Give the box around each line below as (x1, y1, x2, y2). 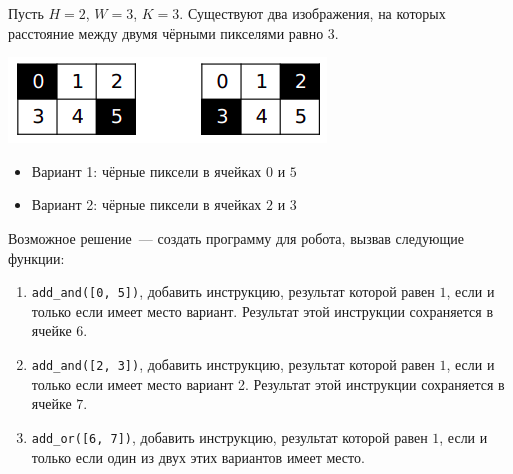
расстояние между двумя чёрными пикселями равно (8, 22, 324, 43)
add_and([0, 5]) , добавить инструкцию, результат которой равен (31, 281, 435, 302)
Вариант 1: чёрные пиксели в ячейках (31, 160, 262, 181)
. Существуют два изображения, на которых (179, 3, 446, 23)
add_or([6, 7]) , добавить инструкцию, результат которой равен (31, 426, 428, 447)
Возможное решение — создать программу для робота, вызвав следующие (8, 227, 464, 248)
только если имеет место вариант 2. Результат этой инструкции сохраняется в (31, 373, 505, 394)
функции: (8, 247, 65, 268)
